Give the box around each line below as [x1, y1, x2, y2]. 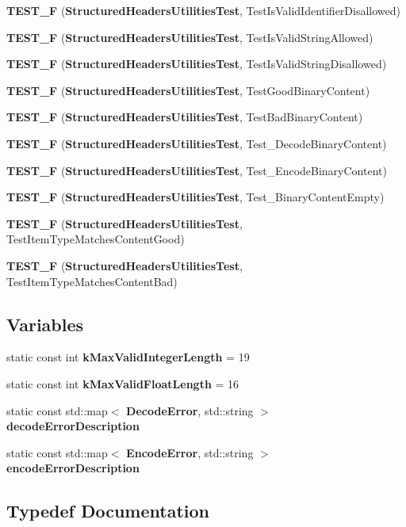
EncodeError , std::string [126, 444, 254, 460]
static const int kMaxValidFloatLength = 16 [6, 375, 239, 391]
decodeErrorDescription [6, 418, 140, 434]
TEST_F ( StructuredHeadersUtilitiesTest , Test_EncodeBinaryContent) [6, 162, 387, 178]
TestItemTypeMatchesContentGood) [6, 231, 185, 247]
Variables [6, 311, 84, 336]
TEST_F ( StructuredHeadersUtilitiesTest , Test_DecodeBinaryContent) [6, 135, 387, 151]
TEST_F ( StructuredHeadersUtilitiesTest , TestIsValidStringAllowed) [6, 29, 373, 45]
